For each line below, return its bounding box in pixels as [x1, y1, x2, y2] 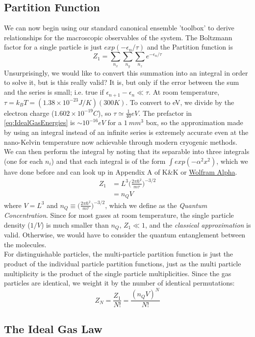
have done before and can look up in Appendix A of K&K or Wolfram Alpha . [4, 166, 237, 177]
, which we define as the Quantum [105, 200, 207, 210]
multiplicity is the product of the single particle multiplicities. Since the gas [4, 268, 231, 278]
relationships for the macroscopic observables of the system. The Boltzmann [4, 32, 232, 42]
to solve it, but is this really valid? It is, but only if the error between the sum [4, 77, 239, 87]
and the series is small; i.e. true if [4, 87, 104, 97]
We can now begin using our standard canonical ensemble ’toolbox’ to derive [4, 23, 234, 33]
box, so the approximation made [146, 117, 243, 128]
